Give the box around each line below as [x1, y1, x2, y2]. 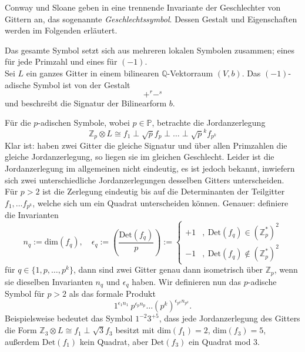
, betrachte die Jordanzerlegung [152, 116, 266, 129]
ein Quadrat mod [188, 335, 251, 347]
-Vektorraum [167, 66, 213, 79]
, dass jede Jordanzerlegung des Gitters [159, 312, 300, 324]
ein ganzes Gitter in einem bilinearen [26, 66, 159, 79]
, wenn [274, 263, 298, 276]
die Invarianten [5, 209, 59, 221]
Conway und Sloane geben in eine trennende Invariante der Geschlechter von [5, 1, 281, 13]
